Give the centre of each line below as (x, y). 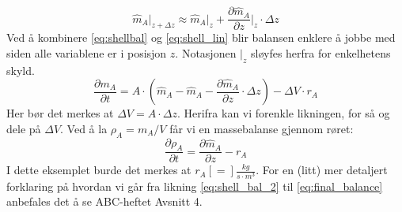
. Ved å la (84, 128)
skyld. (21, 70)
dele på (24, 128)
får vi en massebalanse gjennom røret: (262, 128)
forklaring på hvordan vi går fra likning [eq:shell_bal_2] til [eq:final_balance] (195, 186)
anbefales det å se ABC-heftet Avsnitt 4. (104, 201)
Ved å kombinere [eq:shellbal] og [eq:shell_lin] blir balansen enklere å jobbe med (201, 37)
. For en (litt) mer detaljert (322, 170)
